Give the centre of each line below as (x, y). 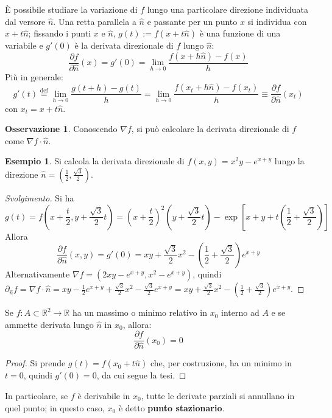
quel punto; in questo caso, (55, 407)
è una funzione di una (240, 33)
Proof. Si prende (35, 363)
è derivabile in (104, 396)
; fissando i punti (60, 33)
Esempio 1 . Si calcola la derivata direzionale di (95, 161)
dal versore (25, 21)
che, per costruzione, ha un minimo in (221, 363)
